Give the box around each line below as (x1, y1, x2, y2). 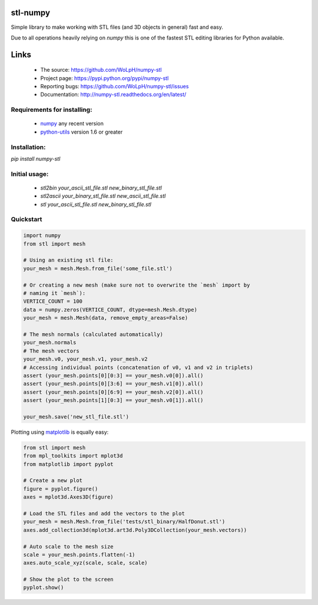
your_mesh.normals (23, 339, 77, 346)
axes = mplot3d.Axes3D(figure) (23, 494, 114, 500)
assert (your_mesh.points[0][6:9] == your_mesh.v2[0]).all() (23, 388, 204, 395)
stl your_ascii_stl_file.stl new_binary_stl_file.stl (40, 201, 151, 208)
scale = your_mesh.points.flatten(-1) (23, 551, 135, 558)
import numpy (23, 232, 61, 239)
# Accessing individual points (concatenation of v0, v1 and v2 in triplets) (23, 364, 253, 371)
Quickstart (11, 215, 42, 224)
